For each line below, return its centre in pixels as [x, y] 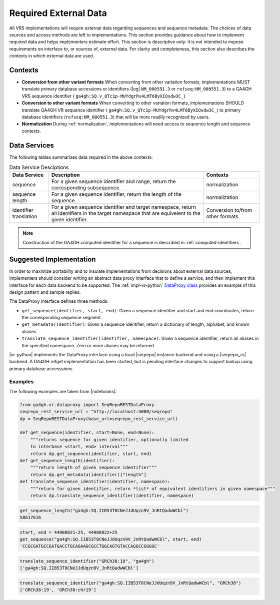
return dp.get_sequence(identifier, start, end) [91, 454]
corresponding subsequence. [86, 188]
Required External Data [58, 13]
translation [25, 216]
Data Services [32, 145]
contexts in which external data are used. [52, 56]
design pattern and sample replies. [45, 292]
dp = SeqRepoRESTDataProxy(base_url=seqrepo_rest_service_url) [99, 419]
